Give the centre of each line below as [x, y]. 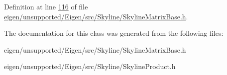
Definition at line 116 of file [46, 6]
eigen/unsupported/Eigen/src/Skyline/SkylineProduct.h [90, 66]
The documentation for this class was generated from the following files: [114, 33]
